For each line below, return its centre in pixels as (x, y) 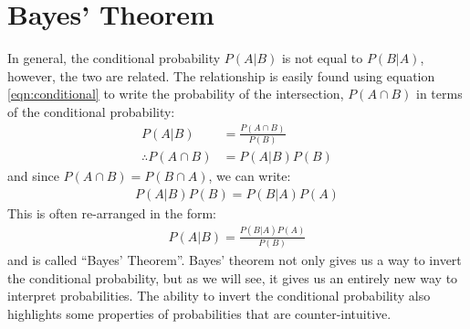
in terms (439, 94)
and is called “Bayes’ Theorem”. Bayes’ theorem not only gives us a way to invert (235, 260)
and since (33, 176)
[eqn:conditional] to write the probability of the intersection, (176, 94)
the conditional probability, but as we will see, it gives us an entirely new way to (233, 277)
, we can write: (250, 176)
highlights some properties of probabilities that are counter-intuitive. (199, 313)
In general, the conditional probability (114, 58)
